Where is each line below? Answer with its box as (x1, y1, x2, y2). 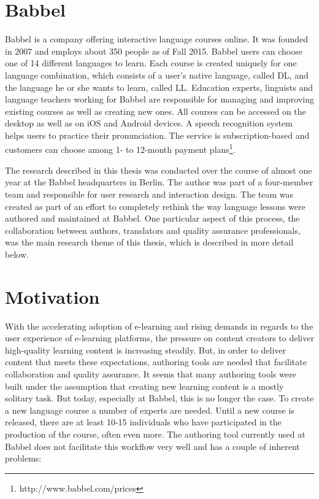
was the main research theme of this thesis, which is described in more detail (5, 236, 294, 249)
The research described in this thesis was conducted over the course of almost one (5, 163, 312, 176)
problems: (5, 452, 42, 465)
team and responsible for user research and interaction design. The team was (5, 187, 294, 200)
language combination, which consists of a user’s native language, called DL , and (5, 68, 309, 81)
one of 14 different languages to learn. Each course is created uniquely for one (5, 56, 297, 69)
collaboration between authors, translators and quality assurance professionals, (5, 223, 301, 236)
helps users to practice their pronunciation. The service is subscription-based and (5, 128, 310, 141)
